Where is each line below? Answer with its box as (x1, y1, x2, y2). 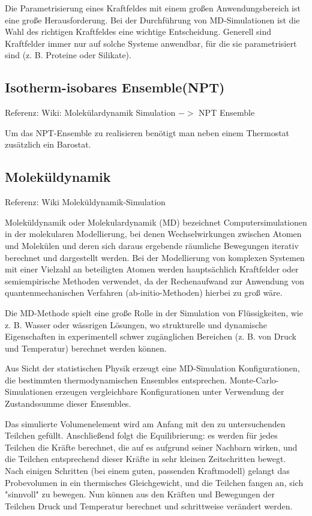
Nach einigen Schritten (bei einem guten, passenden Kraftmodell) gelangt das (5, 464, 290, 477)
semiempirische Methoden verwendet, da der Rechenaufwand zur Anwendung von (5, 274, 305, 287)
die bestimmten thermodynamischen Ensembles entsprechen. (5, 373, 227, 386)
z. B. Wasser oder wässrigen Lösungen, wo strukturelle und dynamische (5, 318, 268, 331)
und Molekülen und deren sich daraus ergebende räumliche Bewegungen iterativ (5, 239, 299, 251)
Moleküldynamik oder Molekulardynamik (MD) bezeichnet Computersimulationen (5, 215, 307, 228)
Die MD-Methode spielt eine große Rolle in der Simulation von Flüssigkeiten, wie (5, 306, 303, 319)
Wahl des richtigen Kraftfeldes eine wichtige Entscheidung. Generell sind (5, 25, 272, 38)
